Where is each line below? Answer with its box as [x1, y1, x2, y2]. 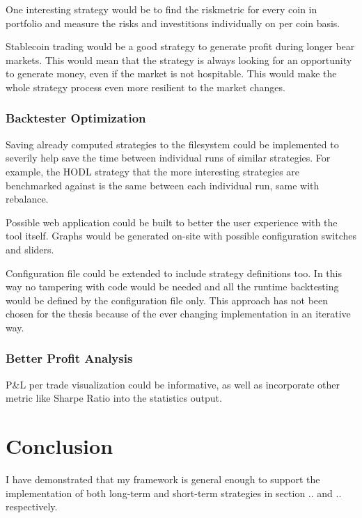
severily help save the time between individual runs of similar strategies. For [6, 150, 331, 165]
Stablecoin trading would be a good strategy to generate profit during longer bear [6, 39, 355, 54]
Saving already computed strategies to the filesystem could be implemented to [6, 136, 339, 151]
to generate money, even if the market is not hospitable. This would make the [6, 66, 337, 81]
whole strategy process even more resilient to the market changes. [6, 79, 285, 94]
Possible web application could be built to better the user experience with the [6, 214, 338, 229]
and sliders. [6, 242, 54, 256]
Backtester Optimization [6, 109, 146, 127]
